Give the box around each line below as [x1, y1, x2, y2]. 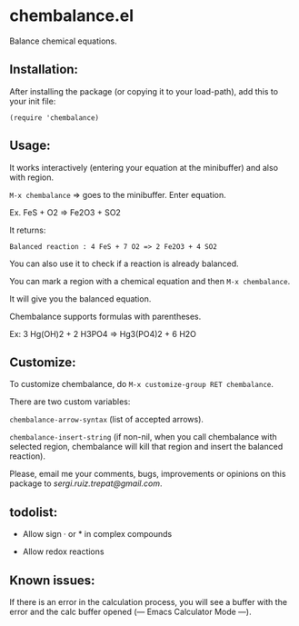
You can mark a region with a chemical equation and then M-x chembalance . [9, 275, 291, 286]
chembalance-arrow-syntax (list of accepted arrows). [9, 414, 204, 425]
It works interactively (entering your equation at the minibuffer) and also [9, 162, 279, 173]
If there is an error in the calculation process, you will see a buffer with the [9, 597, 288, 607]
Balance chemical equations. [9, 35, 117, 46]
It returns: [9, 224, 46, 235]
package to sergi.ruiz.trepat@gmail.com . [9, 478, 163, 489]
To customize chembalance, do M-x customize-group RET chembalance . [9, 379, 274, 390]
